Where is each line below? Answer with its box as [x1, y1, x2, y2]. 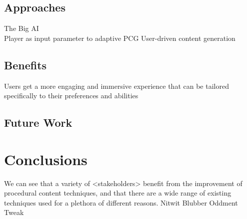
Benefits [4, 57, 47, 72]
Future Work [4, 115, 72, 130]
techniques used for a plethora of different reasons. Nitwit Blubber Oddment [4, 197, 238, 208]
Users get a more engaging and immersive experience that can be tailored [4, 80, 229, 91]
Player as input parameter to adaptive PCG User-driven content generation [4, 32, 235, 43]
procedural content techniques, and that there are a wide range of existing [4, 188, 231, 198]
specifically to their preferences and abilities [4, 90, 138, 101]
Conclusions [4, 149, 87, 169]
